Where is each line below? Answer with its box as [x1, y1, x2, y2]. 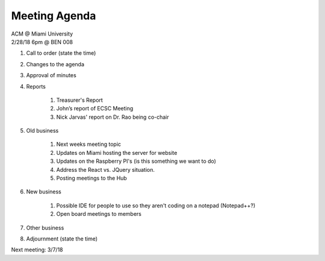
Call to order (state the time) [26, 49, 96, 57]
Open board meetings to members [56, 210, 141, 218]
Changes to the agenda [26, 60, 84, 68]
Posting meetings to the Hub [56, 175, 128, 182]
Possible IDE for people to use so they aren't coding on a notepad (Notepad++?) [56, 202, 256, 209]
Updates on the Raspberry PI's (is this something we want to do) [56, 157, 217, 165]
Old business [26, 127, 59, 134]
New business [26, 188, 61, 195]
